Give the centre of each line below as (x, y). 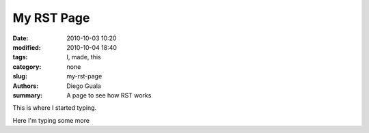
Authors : (26, 86)
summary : (28, 95)
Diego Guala (84, 86)
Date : (20, 38)
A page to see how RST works (109, 95)
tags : (20, 57)
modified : (27, 47)
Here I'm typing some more (51, 120)
